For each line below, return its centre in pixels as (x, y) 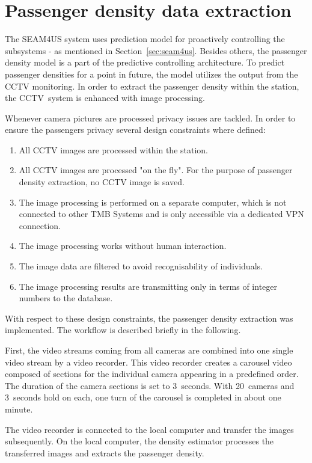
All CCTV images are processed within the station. (113, 149)
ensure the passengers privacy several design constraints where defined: (135, 130)
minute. (19, 409)
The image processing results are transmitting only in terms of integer (148, 286)
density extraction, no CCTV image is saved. (102, 182)
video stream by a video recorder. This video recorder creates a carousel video (148, 362)
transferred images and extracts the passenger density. (105, 452)
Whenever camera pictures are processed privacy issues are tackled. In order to (150, 118)
